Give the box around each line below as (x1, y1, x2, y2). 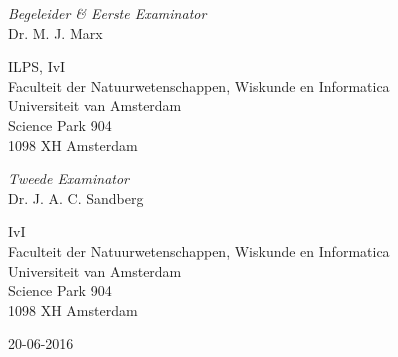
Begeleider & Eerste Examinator (8, 3, 207, 23)
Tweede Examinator (8, 168, 130, 189)
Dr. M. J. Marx (8, 22, 103, 43)
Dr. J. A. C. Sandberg (8, 187, 144, 208)
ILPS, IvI (8, 56, 66, 77)
